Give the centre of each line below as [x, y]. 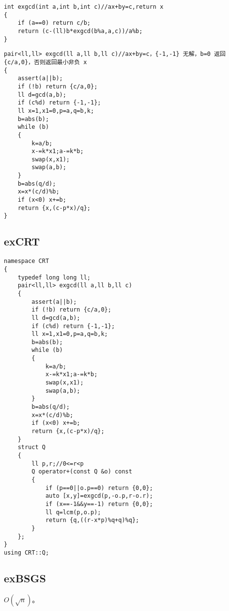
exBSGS [25, 578]
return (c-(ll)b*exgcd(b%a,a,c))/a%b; [80, 31]
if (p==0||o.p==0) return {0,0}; [99, 488]
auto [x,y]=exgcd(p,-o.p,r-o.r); [99, 496]
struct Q [31, 447]
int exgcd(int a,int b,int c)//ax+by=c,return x [84, 7]
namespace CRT [27, 261]
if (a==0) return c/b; [54, 23]
